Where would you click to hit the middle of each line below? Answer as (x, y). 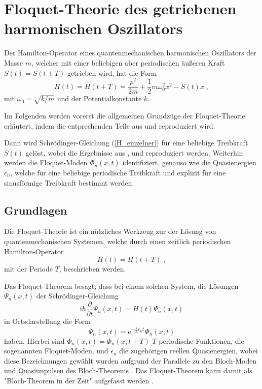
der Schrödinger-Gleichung (77, 296)
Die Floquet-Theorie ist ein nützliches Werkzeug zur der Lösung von (110, 231)
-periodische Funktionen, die (200, 340)
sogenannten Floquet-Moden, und (56, 351)
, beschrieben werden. (92, 269)
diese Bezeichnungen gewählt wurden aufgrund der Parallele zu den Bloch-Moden (130, 360)
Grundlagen (36, 210)
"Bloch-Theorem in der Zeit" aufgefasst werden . (79, 380)
